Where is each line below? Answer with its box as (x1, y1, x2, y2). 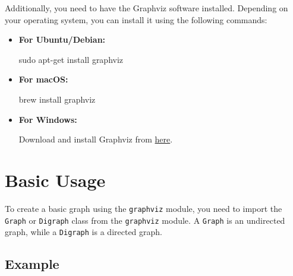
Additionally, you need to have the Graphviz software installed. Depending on (5, 2, 288, 14)
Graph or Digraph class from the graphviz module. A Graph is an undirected (5, 214, 285, 226)
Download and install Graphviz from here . (18, 133, 173, 145)
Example (5, 255, 59, 273)
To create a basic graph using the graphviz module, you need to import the (5, 202, 282, 214)
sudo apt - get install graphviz (18, 53, 124, 65)
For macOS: (18, 73, 68, 85)
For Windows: (18, 113, 77, 125)
